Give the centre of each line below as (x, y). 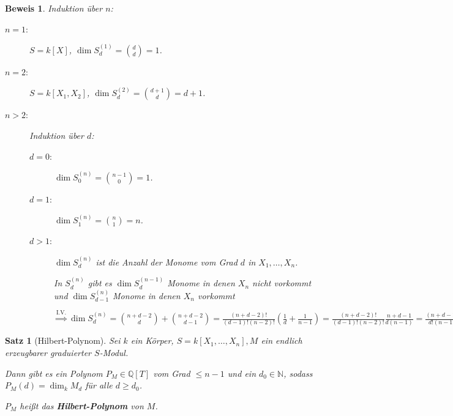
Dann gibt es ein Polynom (54, 373)
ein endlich (282, 340)
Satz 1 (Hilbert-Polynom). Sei (63, 340)
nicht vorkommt (282, 283)
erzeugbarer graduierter (48, 352)
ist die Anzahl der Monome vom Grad (167, 262)
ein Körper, (152, 340)
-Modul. (114, 352)
